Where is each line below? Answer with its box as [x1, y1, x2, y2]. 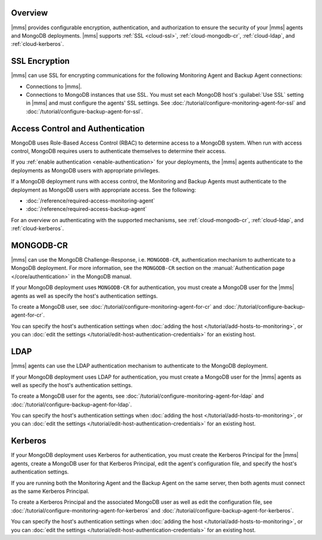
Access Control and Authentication [11, 123, 145, 134]
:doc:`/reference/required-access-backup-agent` [26, 205, 147, 213]
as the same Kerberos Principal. [11, 487, 89, 495]
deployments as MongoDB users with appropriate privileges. [11, 167, 160, 174]
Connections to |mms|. [26, 82, 82, 90]
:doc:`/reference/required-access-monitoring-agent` [26, 197, 155, 204]
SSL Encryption [11, 56, 70, 66]
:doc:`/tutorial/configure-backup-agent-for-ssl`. [26, 108, 143, 115]
